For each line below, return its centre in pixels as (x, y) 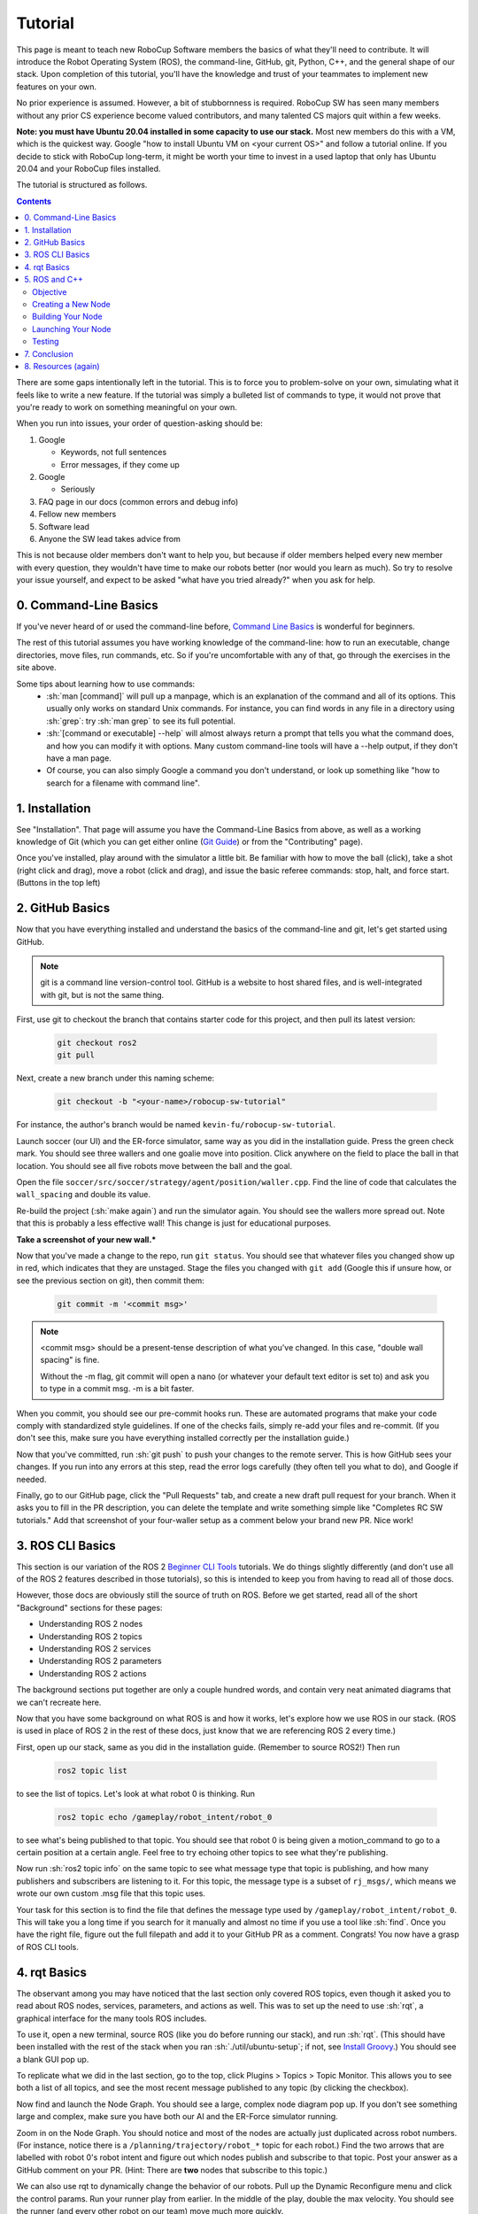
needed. (31, 1479)
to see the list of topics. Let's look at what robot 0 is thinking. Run (136, 1793)
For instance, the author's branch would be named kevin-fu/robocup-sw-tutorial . (176, 1125)
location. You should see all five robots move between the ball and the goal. (154, 1165)
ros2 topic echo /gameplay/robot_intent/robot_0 (165, 1817)
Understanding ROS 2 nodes (91, 1624)
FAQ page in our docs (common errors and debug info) (139, 501)
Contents (34, 201)
